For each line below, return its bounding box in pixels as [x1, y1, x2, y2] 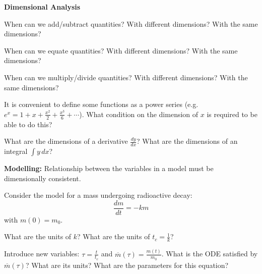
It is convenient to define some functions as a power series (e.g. [4, 99, 199, 109]
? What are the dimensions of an [137, 136, 238, 146]
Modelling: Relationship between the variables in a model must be [4, 163, 214, 173]
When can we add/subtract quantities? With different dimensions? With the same [4, 18, 258, 29]
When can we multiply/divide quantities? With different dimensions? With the [4, 72, 248, 82]
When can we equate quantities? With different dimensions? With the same [4, 45, 238, 56]
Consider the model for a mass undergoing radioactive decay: [4, 190, 192, 200]
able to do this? [4, 119, 52, 129]
